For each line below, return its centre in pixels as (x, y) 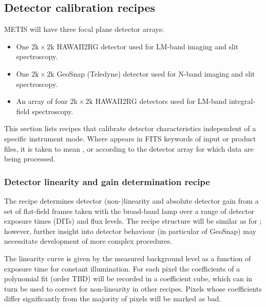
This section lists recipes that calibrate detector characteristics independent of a (130, 128)
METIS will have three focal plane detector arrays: (84, 29)
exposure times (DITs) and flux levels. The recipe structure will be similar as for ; (133, 221)
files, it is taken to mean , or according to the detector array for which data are (129, 148)
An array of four (42, 101)
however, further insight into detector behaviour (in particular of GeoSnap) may (130, 231)
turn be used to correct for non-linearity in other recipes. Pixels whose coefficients (133, 288)
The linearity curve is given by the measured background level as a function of (128, 258)
